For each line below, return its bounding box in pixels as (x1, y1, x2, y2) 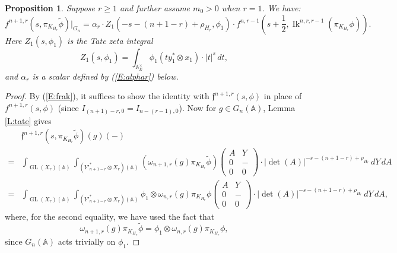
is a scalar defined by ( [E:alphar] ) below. (32, 69, 179, 82)
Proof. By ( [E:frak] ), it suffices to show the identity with (5, 90, 209, 102)
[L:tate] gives (5, 114, 52, 126)
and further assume (119, 2, 190, 14)
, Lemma (263, 101, 296, 113)
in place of (263, 90, 302, 102)
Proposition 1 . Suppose (5, 2, 95, 14)
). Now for (179, 101, 217, 113)
